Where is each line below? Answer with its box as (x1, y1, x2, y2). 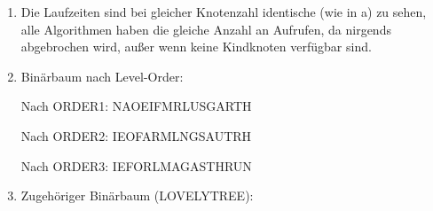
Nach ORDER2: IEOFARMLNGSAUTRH (20, 126, 252, 145)
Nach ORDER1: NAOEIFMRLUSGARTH (20, 97, 252, 115)
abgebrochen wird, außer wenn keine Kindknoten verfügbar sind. (20, 37, 372, 56)
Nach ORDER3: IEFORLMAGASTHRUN (20, 156, 252, 175)
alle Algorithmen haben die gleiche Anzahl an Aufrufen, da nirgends (20, 20, 391, 38)
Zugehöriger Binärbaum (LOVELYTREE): (20, 186, 254, 205)
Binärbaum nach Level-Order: (20, 66, 184, 85)
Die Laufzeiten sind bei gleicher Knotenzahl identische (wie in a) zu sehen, (20, 3, 427, 20)
